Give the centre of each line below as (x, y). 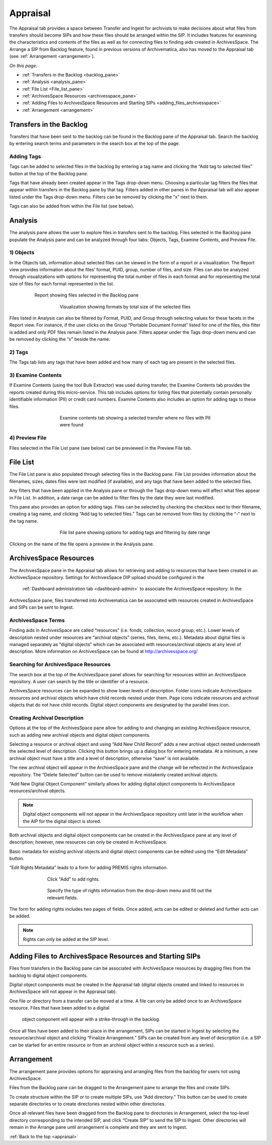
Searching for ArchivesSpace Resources (60, 665)
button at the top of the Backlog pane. (49, 173)
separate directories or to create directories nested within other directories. (87, 1104)
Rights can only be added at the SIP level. (66, 940)
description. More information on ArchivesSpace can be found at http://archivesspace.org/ (104, 652)
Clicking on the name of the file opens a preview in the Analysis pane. (82, 544)
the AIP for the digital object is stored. (62, 821)
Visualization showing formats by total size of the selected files (125, 307)
